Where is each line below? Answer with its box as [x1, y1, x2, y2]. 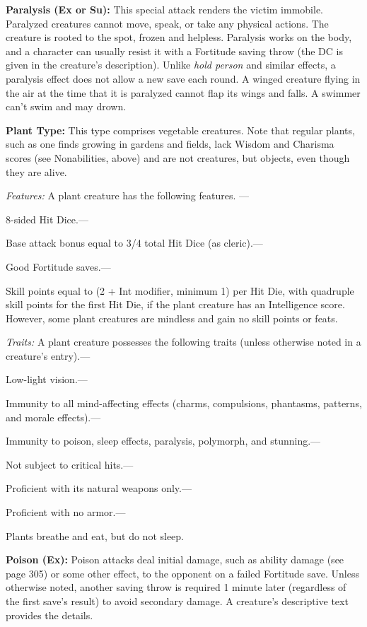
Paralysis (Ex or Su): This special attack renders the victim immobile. [6, 2, 323, 16]
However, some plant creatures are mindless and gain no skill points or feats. [6, 310, 338, 325]
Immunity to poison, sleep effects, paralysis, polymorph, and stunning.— [6, 433, 321, 448]
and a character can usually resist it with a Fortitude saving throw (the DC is [6, 43, 343, 58]
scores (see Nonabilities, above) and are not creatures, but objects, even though [6, 150, 350, 165]
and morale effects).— [6, 409, 101, 424]
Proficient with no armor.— [6, 505, 126, 520]
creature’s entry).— [6, 348, 91, 363]
